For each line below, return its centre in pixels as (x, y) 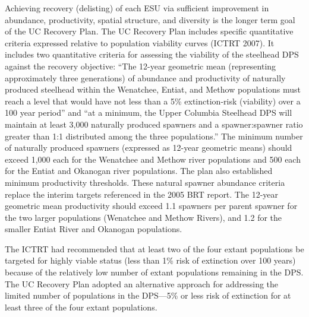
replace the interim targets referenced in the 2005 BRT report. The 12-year (142, 194)
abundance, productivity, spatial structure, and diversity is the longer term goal (150, 19)
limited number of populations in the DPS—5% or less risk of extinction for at (148, 295)
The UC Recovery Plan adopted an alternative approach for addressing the (142, 283)
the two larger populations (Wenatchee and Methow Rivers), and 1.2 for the (144, 217)
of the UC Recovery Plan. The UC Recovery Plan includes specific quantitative (149, 31)
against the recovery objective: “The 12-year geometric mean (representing (141, 66)
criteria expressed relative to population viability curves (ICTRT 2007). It (140, 42)
